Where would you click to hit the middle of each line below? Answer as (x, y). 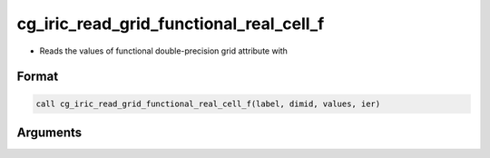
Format (38, 77)
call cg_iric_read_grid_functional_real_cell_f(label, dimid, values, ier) (208, 104)
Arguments (49, 132)
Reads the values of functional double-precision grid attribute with (163, 51)
